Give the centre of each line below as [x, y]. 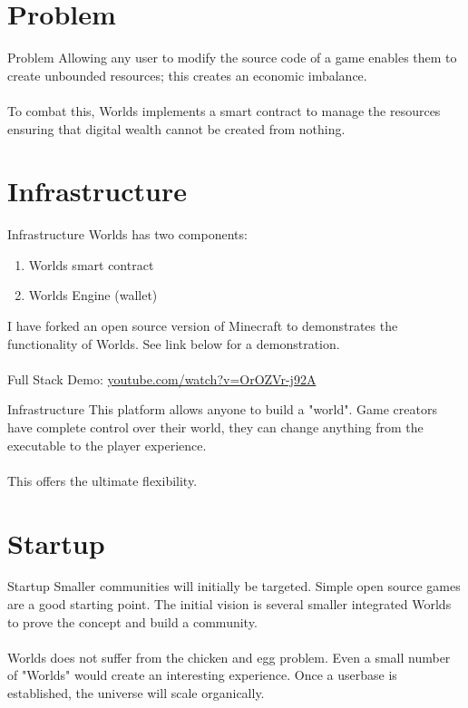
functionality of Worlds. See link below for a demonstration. [174, 343]
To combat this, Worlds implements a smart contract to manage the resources [224, 110]
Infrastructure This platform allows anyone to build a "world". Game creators [222, 409]
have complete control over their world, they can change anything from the [215, 427]
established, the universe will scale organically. [136, 693]
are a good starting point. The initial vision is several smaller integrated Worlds [229, 604]
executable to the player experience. [107, 445]
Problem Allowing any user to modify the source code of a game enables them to [232, 58]
